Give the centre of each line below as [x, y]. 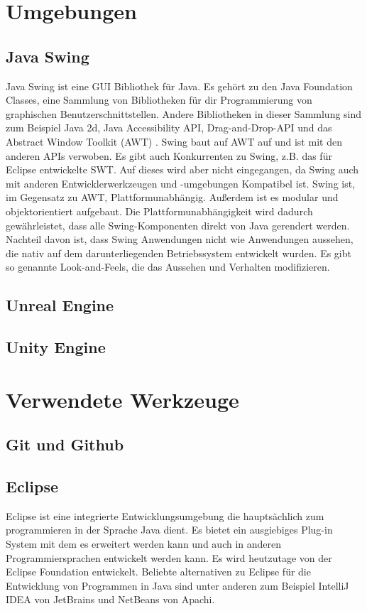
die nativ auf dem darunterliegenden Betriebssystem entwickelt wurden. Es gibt [179, 253]
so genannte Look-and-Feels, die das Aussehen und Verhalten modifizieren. [168, 267]
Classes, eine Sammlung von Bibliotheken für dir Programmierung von [159, 100]
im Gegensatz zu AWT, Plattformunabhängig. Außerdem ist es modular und [172, 197]
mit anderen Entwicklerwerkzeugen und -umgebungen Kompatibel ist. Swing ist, [181, 183]
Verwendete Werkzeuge [122, 399]
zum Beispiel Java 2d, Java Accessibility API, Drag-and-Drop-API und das [169, 128]
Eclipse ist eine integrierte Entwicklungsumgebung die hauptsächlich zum [165, 515]
